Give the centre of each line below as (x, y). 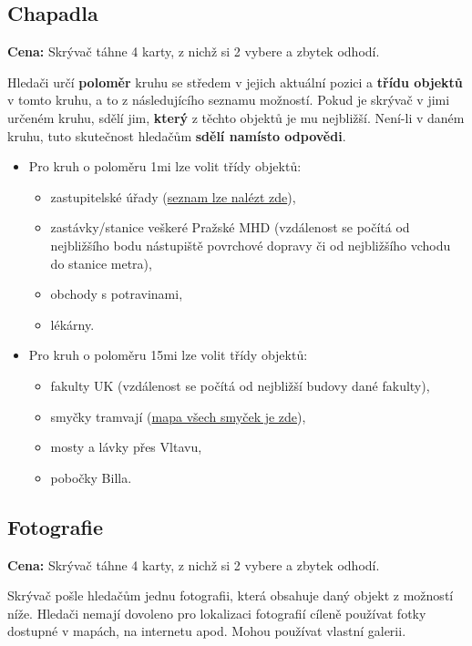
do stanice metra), (101, 263)
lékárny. (72, 324)
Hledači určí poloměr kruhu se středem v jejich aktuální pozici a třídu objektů (235, 82)
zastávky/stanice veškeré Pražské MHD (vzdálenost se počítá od (230, 227)
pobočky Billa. (91, 477)
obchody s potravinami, (117, 294)
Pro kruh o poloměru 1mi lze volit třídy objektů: (165, 166)
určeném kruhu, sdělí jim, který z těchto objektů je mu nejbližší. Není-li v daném (236, 117)
